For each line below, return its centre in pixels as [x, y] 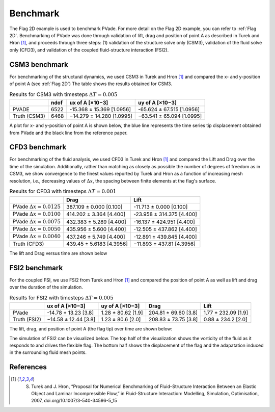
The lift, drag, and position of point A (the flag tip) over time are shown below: [91, 329]
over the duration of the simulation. [46, 287]
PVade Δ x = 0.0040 [37, 236]
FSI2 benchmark [36, 268]
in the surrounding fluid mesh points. [48, 352]
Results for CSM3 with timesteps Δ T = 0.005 [63, 94]
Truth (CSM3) [29, 116]
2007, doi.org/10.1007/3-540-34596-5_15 [74, 401]
